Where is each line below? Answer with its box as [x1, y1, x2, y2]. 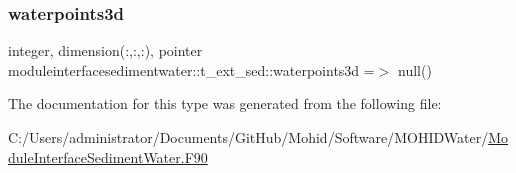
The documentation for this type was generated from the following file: [8, 93, 442, 114]
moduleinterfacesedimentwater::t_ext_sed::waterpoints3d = [8, 59, 375, 80]
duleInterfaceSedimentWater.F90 [8, 146, 208, 167]
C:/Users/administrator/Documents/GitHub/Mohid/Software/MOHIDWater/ [8, 127, 489, 147]
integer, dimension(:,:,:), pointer [8, 40, 203, 61]
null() [398, 59, 432, 80]
